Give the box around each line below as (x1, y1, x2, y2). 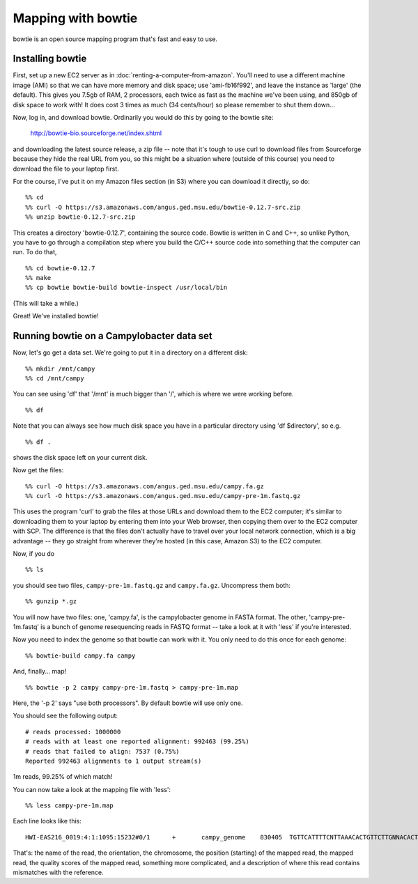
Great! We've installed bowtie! (13, 312, 99, 320)
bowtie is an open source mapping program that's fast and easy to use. (13, 35, 218, 43)
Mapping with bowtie (13, 10, 138, 26)
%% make (25, 274, 52, 282)
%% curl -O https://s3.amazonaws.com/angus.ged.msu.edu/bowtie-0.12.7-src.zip (25, 203, 301, 211)
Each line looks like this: (13, 817, 82, 825)
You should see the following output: (13, 711, 118, 720)
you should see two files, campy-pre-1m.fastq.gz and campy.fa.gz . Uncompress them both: (13, 581, 291, 589)
